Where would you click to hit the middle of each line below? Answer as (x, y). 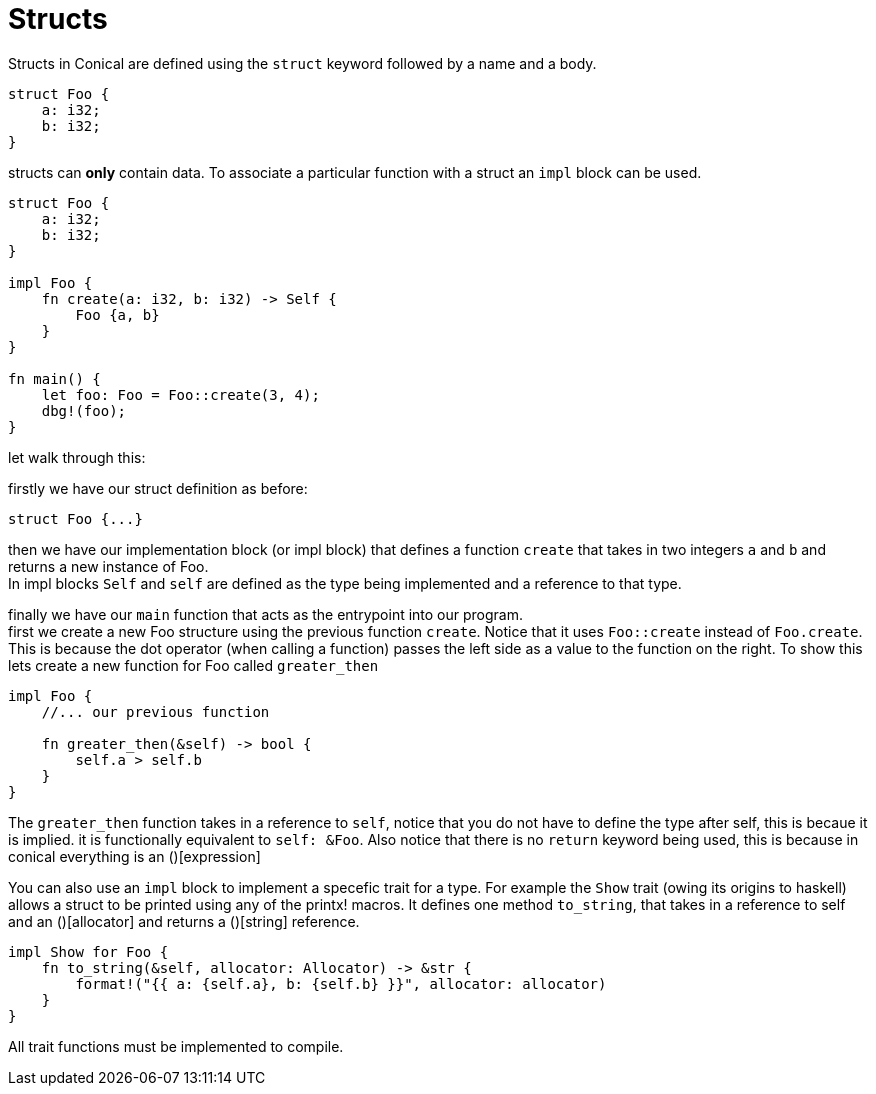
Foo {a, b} (117, 314)
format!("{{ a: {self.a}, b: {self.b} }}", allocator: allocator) (341, 983)
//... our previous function (155, 711)
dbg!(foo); (84, 410)
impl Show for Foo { (88, 951)
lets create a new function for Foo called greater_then (193, 665)
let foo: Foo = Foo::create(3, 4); (180, 394)
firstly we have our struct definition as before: (158, 488)
